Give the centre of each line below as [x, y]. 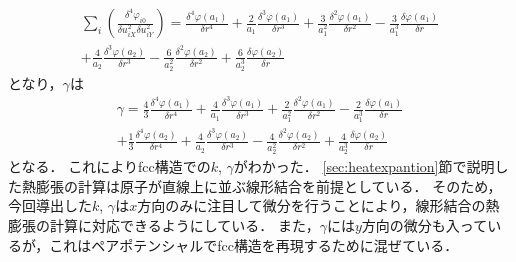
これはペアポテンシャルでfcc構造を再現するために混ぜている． [254, 244]
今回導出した [50, 205]
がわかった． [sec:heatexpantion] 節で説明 [364, 166]
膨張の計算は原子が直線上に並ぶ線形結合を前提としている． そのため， [268, 185]
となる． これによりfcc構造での [109, 166]
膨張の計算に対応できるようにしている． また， [164, 224]
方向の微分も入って [424, 224]
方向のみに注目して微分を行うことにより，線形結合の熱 [318, 205]
